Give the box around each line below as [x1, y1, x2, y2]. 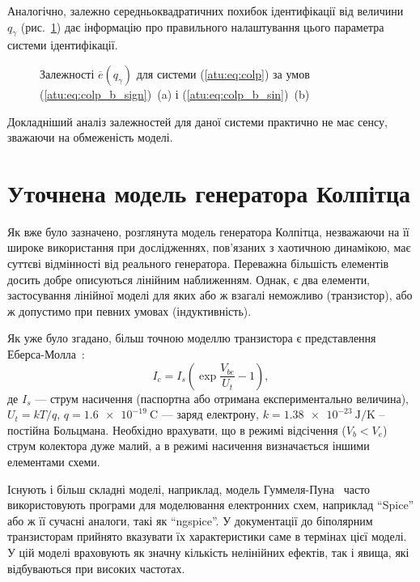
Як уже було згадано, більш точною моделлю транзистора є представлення [7, 329, 376, 346]
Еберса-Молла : [7, 346, 85, 363]
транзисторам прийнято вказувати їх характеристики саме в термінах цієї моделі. [7, 528, 407, 545]
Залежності [40, 65, 95, 82]
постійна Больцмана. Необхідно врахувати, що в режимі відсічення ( [7, 421, 346, 438]
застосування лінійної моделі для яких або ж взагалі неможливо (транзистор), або [7, 287, 413, 304]
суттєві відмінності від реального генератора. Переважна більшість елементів [7, 255, 389, 272]
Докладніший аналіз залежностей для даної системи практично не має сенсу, [7, 113, 388, 130]
